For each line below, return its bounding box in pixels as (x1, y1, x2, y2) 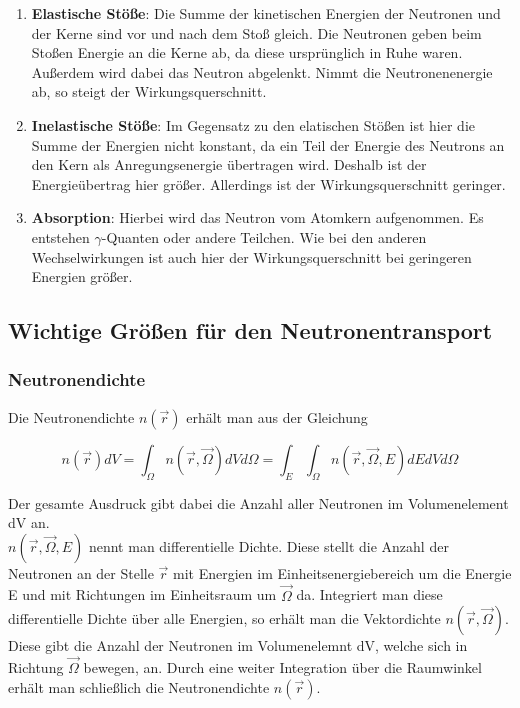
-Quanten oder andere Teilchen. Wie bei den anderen (101, 226, 427, 247)
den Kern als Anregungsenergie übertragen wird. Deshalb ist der (31, 154, 427, 175)
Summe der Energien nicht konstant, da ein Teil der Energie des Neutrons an (31, 134, 505, 155)
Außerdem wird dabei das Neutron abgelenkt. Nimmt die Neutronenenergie (31, 61, 493, 82)
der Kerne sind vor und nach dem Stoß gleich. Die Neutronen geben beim (31, 22, 482, 43)
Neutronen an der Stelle (8, 562, 154, 583)
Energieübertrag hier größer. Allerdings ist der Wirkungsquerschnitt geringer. (31, 173, 506, 194)
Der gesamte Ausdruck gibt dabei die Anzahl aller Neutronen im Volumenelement (8, 492, 509, 513)
